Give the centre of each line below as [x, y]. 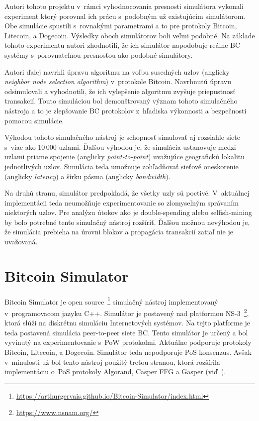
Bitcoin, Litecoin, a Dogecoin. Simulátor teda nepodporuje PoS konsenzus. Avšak [128, 352]
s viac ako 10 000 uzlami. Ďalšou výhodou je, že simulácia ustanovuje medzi [120, 147]
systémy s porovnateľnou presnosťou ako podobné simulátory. [99, 54]
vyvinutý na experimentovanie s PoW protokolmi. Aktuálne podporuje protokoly [128, 342]
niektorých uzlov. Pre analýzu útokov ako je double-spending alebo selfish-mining [128, 212]
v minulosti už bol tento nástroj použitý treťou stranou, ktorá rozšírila [112, 362]
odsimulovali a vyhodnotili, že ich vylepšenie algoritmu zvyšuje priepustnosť [120, 91]
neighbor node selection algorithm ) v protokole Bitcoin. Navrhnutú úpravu [118, 81]
